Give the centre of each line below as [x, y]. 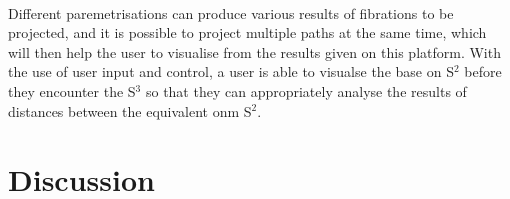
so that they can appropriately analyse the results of [306, 90]
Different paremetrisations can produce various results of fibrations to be [231, 12]
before [483, 71]
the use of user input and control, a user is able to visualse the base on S [231, 71]
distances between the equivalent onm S [130, 110]
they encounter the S [72, 90]
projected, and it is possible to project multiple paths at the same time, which [247, 32]
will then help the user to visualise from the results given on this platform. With [254, 51]
